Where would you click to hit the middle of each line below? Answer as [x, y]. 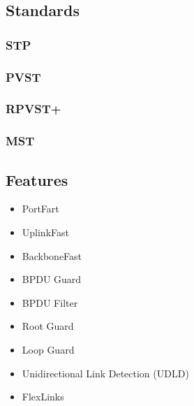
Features [37, 179]
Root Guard [48, 326]
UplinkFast [45, 232]
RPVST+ [33, 109]
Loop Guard [48, 349]
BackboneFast [52, 255]
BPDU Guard [52, 279]
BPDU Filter [50, 302]
